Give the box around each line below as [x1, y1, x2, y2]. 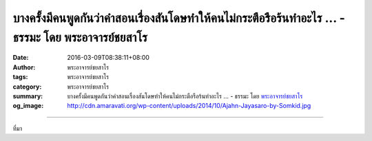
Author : [12, 63, 36, 72]
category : [12, 83, 42, 91]
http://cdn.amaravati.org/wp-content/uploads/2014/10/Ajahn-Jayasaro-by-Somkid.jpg [67, 102, 311, 110]
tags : [12, 73, 28, 81]
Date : [12, 54, 29, 62]
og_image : [12, 102, 44, 110]
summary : [12, 91, 43, 100]
